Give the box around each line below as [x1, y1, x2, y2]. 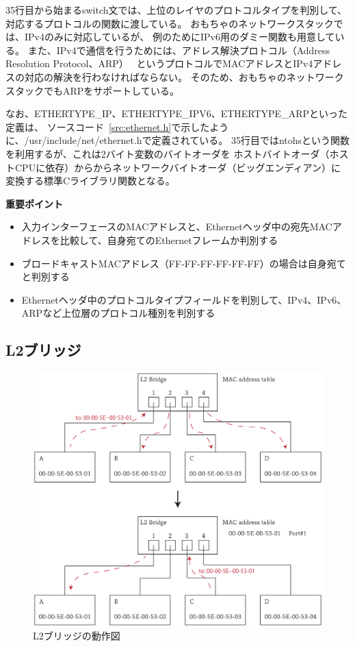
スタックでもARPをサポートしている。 [5, 83, 179, 97]
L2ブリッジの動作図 [33, 628, 120, 643]
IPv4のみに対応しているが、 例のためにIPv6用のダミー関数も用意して [24, 29, 335, 44]
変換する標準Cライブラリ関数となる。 [5, 173, 175, 188]
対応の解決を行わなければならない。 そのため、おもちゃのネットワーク [24, 69, 344, 84]
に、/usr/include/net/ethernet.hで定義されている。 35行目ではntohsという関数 [5, 133, 350, 147]
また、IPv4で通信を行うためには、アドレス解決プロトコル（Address [27, 42, 330, 57]
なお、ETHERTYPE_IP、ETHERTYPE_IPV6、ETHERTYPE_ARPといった [5, 106, 347, 121]
